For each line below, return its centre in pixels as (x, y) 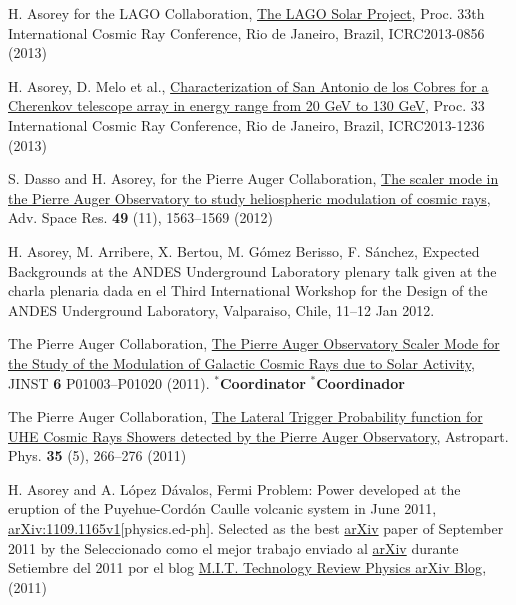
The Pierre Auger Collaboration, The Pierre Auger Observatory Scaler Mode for (254, 343)
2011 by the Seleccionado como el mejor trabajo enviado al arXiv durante (233, 547)
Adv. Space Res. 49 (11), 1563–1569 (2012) (140, 217)
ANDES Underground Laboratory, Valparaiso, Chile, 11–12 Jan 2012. (221, 309)
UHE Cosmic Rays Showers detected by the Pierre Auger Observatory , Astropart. (258, 435)
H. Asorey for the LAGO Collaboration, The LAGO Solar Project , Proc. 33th (246, 13)
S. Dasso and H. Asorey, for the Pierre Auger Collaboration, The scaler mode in (253, 178)
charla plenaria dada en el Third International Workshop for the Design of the (248, 290)
